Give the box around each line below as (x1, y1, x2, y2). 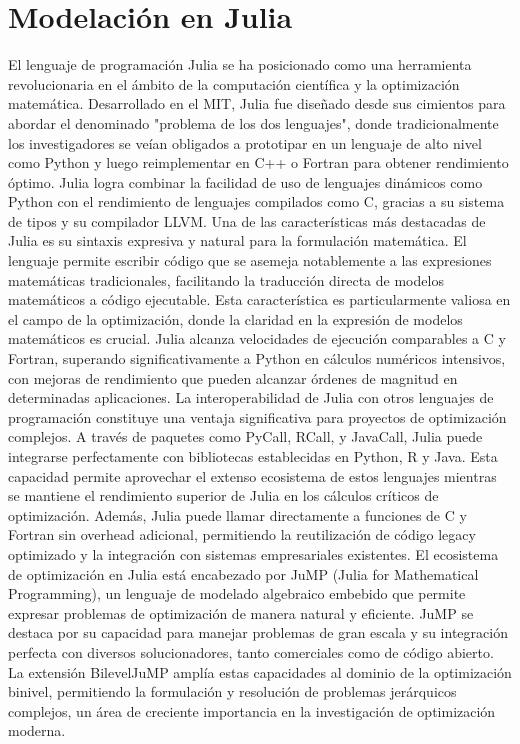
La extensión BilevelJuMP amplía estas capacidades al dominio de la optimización (8, 661, 512, 682)
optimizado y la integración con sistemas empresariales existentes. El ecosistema (8, 543, 499, 564)
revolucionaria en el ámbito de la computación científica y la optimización (8, 73, 460, 94)
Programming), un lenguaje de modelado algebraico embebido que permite (8, 583, 466, 604)
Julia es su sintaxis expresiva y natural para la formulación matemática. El (8, 230, 467, 251)
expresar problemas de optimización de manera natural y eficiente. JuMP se (8, 602, 474, 623)
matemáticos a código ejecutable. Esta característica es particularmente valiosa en (8, 289, 511, 310)
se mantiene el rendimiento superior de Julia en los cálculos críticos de (8, 485, 439, 506)
